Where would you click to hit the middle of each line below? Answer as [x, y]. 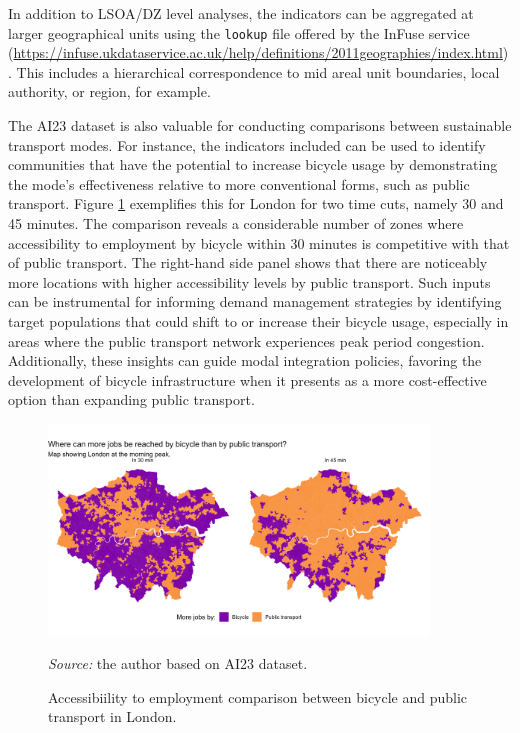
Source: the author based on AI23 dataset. [178, 663]
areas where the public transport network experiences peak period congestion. [246, 340]
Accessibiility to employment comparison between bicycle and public [258, 696]
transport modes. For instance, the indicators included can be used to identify [247, 144]
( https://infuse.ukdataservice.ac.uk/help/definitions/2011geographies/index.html [255, 52]
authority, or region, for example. [109, 91]
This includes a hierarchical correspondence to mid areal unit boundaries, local [258, 71]
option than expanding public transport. [131, 399]
